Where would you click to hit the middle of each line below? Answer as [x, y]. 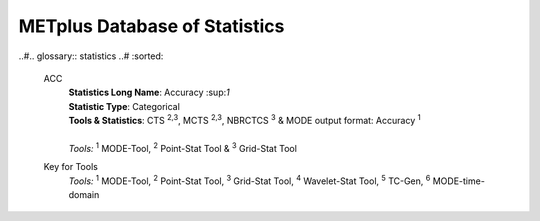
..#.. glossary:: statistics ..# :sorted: [91, 56]
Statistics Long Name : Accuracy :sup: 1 [149, 92]
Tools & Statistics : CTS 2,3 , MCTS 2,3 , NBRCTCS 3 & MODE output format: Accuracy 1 [244, 120]
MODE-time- [458, 181]
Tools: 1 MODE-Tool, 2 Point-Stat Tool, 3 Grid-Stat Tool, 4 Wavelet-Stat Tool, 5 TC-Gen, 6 [249, 180]
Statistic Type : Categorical [124, 106]
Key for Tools [71, 167]
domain [84, 195]
